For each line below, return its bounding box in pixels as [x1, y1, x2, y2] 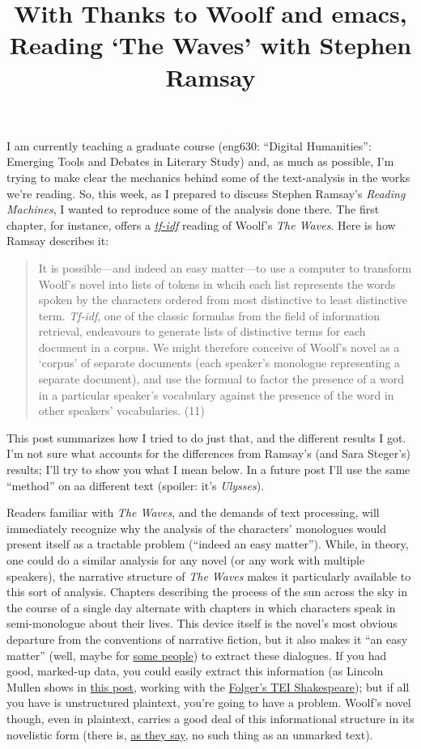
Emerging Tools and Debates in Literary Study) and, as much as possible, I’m [6, 153, 394, 170]
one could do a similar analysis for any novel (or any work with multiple [6, 552, 365, 568]
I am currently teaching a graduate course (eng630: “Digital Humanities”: [6, 137, 372, 154]
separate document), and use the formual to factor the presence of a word [38, 370, 404, 387]
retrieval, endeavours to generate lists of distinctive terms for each [38, 323, 366, 340]
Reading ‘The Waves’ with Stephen [9, 28, 412, 61]
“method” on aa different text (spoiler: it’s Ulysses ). [6, 476, 265, 493]
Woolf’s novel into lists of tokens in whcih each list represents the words [38, 275, 396, 292]
